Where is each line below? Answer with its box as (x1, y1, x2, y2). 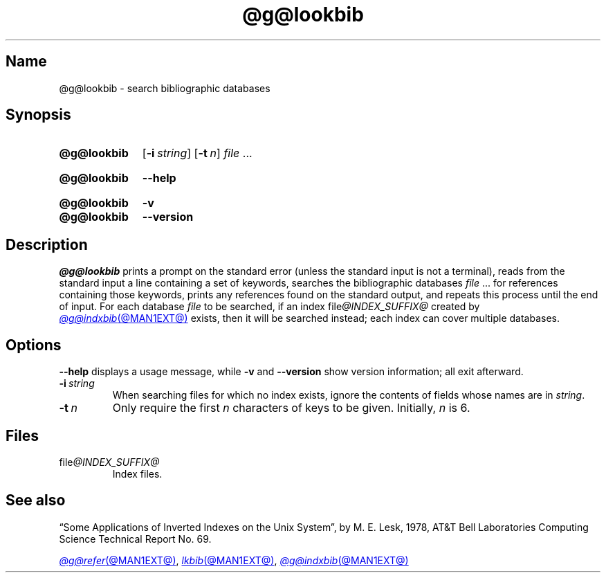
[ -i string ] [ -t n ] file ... (142, 146, 252, 161)
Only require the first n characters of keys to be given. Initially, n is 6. (112, 401, 470, 415)
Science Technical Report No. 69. (59, 532, 212, 545)
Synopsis (6, 106, 71, 124)
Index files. (112, 467, 163, 480)
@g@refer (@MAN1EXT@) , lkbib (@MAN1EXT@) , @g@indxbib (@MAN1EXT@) (59, 554, 409, 566)
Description (6, 235, 88, 253)
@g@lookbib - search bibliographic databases (59, 82, 270, 94)
